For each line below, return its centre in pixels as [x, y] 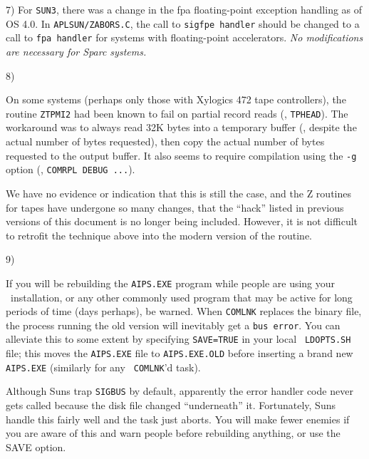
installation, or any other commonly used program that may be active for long [181, 297]
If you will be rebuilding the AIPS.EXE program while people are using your [171, 283]
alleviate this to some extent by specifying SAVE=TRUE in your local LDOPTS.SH [178, 339]
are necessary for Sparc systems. [76, 51]
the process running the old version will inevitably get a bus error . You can [173, 325]
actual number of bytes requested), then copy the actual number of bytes [165, 141]
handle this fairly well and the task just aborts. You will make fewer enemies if [178, 419]
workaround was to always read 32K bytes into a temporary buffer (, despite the [181, 127]
